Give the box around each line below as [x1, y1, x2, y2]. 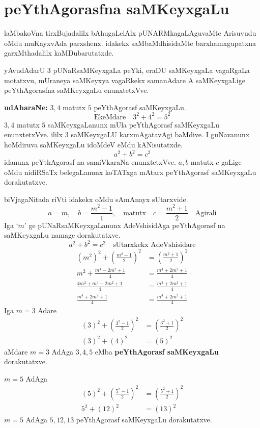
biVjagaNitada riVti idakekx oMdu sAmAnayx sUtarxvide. [4, 193, 188, 204]
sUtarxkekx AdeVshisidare [112, 241, 196, 249]
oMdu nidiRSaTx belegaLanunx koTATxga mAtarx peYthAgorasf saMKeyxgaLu [4, 166, 256, 177]
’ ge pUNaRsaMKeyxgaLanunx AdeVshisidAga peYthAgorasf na [24, 219, 225, 230]
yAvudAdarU [4, 64, 45, 75]
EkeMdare [94, 113, 126, 121]
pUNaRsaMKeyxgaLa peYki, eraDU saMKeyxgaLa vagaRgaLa [53, 64, 250, 75]
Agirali [195, 209, 217, 217]
